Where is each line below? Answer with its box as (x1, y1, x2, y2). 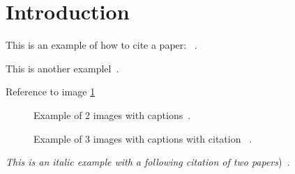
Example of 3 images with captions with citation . (33, 131, 252, 145)
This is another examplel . (6, 61, 119, 75)
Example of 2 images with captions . (33, 107, 191, 122)
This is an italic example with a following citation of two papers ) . (6, 155, 290, 169)
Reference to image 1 (6, 84, 96, 99)
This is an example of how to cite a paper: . (6, 38, 197, 52)
